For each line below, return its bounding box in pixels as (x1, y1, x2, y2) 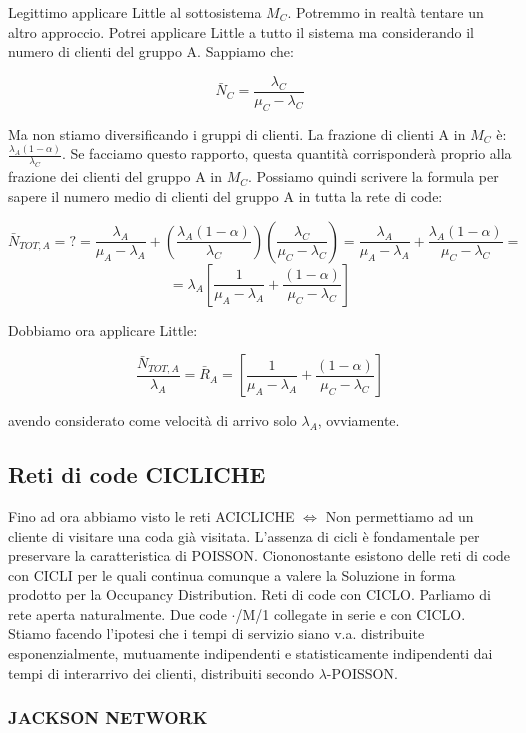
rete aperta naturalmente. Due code (8, 603, 227, 624)
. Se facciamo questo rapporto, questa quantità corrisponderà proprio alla (61, 143, 512, 164)
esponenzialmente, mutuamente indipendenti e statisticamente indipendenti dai (8, 643, 493, 664)
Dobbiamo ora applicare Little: (8, 319, 198, 340)
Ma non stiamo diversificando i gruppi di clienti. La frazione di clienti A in (8, 123, 466, 144)
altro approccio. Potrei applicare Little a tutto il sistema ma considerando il (8, 21, 474, 42)
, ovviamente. (317, 410, 400, 431)
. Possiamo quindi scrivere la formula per (248, 166, 499, 187)
